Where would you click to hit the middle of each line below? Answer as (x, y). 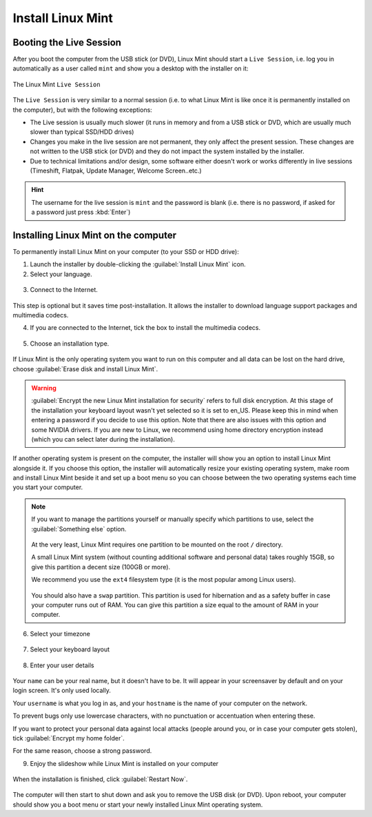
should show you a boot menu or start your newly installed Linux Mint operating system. (138, 805)
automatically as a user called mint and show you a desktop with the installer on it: (131, 68)
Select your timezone (60, 633)
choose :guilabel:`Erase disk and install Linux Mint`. (85, 368)
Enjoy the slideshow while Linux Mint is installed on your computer (124, 763)
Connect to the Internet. (64, 290)
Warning (44, 388)
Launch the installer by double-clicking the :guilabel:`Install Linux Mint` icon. (138, 264)
